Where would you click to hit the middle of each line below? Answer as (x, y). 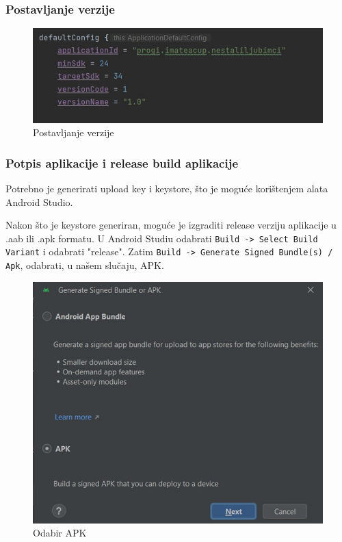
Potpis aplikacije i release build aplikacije (122, 163)
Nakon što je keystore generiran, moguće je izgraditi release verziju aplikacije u (171, 225)
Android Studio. (39, 202)
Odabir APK (60, 533)
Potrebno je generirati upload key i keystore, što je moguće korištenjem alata (167, 189)
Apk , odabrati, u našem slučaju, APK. (85, 265)
